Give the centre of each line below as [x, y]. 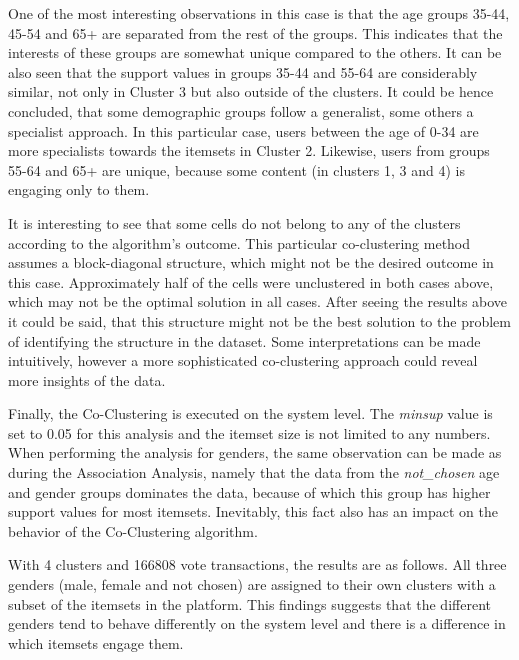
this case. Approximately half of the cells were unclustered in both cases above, [251, 281]
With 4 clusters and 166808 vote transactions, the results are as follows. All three [257, 564]
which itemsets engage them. [96, 642]
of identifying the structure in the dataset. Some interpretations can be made [244, 340]
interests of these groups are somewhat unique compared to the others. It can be [255, 52]
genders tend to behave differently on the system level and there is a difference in [257, 623]
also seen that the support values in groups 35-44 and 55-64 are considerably [243, 71]
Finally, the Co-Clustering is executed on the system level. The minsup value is [250, 413]
